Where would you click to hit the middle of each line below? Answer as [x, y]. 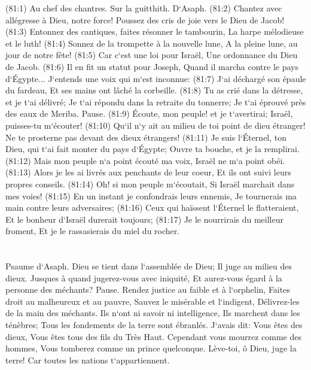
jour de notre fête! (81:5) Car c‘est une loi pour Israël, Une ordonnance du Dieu [152, 55]
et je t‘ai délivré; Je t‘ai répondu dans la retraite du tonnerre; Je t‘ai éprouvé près [156, 101]
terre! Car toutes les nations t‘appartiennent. [88, 360]
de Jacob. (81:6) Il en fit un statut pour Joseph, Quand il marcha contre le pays [152, 66]
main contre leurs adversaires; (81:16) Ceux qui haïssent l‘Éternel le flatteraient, [152, 207]
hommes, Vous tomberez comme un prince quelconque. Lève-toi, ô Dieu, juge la [151, 348]
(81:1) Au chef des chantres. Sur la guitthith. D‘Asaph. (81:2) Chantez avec [144, 8]
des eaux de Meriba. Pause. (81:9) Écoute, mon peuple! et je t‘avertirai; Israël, [149, 113]
